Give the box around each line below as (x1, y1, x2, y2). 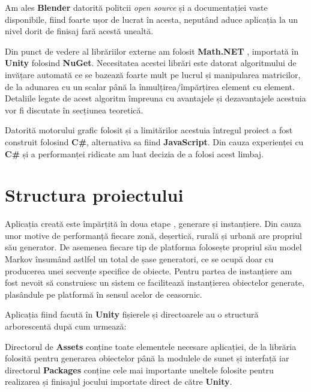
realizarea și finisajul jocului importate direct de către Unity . (5, 375, 232, 388)
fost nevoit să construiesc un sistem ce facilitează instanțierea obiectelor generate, (5, 276, 304, 289)
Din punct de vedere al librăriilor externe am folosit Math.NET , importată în (5, 44, 299, 57)
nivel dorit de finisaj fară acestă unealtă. (5, 25, 154, 37)
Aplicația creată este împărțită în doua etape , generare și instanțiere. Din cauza (5, 217, 301, 230)
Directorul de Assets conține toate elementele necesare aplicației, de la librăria (5, 340, 297, 352)
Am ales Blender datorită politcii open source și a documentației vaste (5, 1, 268, 13)
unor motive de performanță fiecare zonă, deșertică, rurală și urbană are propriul (5, 229, 302, 241)
